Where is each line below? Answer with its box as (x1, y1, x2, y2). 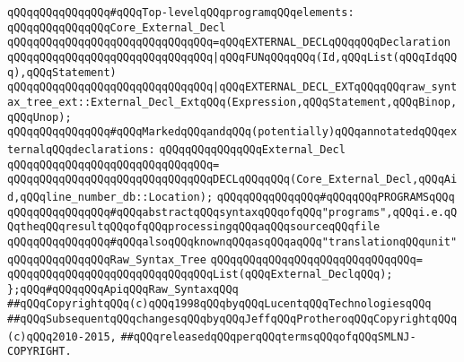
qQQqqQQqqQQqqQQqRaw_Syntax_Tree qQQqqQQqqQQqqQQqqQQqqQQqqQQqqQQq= (7, 253, 423, 266)
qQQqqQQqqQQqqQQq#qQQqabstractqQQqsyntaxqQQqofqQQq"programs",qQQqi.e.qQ (7, 205, 458, 219)
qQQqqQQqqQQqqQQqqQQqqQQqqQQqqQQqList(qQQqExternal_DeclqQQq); (7, 268, 393, 281)
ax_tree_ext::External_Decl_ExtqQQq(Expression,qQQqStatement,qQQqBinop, (7, 95, 458, 108)
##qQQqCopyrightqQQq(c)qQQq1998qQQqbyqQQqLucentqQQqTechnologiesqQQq (7, 297, 432, 311)
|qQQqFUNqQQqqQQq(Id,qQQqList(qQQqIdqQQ (213, 50, 458, 64)
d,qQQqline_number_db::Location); (7, 190, 214, 203)
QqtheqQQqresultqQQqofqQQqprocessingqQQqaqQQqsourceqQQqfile (7, 220, 381, 234)
